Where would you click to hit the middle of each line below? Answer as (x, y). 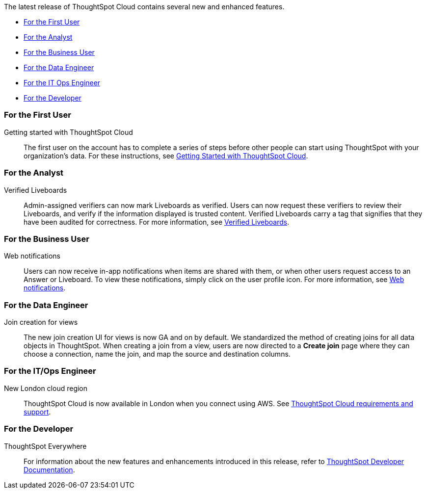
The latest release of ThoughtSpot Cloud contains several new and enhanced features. (144, 7)
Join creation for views (41, 322)
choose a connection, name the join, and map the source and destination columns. (157, 354)
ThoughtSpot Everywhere (45, 446)
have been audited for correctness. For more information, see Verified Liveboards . (157, 222)
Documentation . (49, 469)
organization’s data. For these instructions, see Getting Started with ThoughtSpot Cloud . (166, 156)
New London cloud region (46, 388)
